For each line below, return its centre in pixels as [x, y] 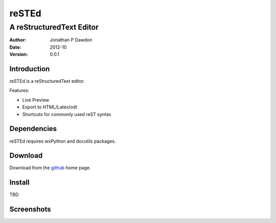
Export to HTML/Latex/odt [50, 107]
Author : [18, 40]
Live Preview [36, 100]
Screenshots [30, 209]
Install [20, 182]
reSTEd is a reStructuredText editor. [47, 81]
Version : [19, 54]
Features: [19, 91]
